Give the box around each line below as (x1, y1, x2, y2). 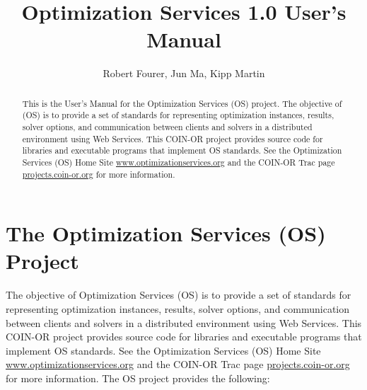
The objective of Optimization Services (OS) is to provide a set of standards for (6, 287, 351, 302)
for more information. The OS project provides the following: (6, 370, 270, 385)
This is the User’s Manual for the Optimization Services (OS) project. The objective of (22, 97, 342, 109)
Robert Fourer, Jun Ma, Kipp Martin (103, 66, 265, 81)
